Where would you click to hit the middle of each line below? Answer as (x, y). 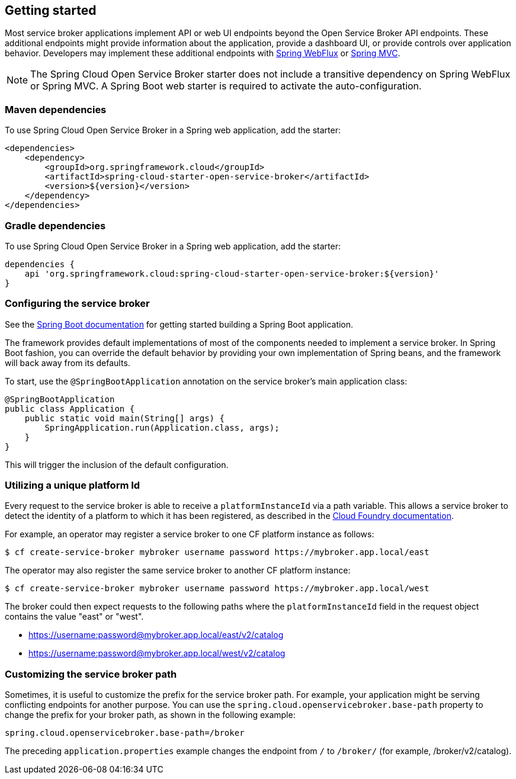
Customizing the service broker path (91, 674)
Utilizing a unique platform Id (73, 485)
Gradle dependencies (55, 225)
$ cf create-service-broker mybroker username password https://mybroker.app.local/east (217, 552)
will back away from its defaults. (68, 363)
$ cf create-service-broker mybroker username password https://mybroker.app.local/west (217, 589)
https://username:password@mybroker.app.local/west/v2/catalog (157, 653)
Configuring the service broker (77, 304)
